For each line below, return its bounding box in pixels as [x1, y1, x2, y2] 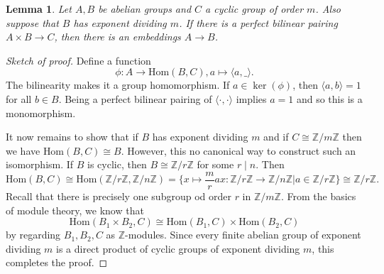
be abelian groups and [98, 1, 192, 16]
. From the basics [280, 189, 356, 203]
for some [197, 157, 234, 172]
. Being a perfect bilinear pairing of [58, 91, 212, 106]
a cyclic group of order [205, 1, 304, 16]
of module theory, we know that [6, 202, 144, 217]
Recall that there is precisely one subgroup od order [6, 189, 231, 203]
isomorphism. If [6, 157, 74, 172]
